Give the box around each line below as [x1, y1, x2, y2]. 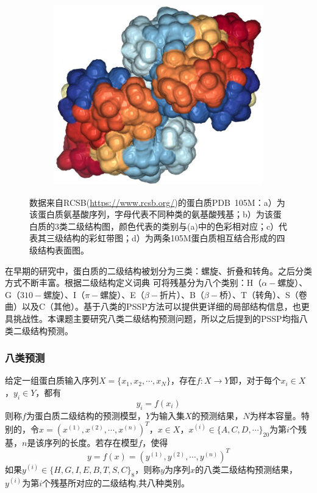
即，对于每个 [229, 374, 281, 387]
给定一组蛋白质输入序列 [5, 374, 99, 387]
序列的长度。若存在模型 [44, 436, 138, 448]
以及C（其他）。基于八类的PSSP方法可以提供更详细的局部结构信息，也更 [21, 300, 310, 313]
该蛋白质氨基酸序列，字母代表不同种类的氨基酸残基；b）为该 [29, 208, 273, 221]
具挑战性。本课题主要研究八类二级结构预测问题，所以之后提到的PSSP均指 [5, 312, 299, 325]
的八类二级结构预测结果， [195, 462, 298, 475]
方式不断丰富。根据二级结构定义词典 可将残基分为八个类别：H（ [5, 276, 262, 289]
